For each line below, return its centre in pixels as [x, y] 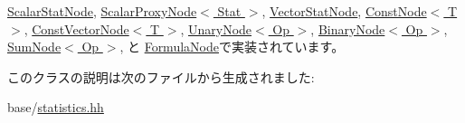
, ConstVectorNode [76, 28]
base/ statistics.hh [56, 107]
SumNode [34, 47]
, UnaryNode [216, 28]
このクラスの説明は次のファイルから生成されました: [161, 76]
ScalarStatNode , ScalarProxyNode [102, 11]
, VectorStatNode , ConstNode [344, 11]
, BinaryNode [348, 28]
